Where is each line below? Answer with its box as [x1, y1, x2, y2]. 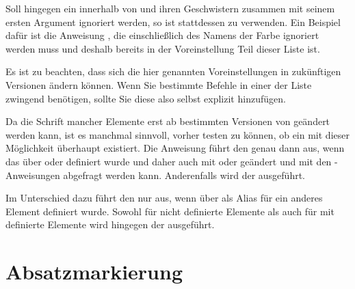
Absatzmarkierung [5, 258, 183, 286]
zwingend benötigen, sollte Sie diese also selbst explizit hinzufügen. [5, 91, 286, 105]
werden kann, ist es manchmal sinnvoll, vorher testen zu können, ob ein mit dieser [5, 127, 350, 141]
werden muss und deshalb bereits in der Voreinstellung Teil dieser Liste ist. [5, 41, 320, 55]
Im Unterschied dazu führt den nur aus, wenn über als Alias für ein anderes [5, 191, 323, 205]
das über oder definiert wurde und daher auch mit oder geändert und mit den [5, 154, 332, 168]
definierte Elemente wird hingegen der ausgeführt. [5, 217, 215, 232]
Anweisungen [5, 167, 60, 182]
